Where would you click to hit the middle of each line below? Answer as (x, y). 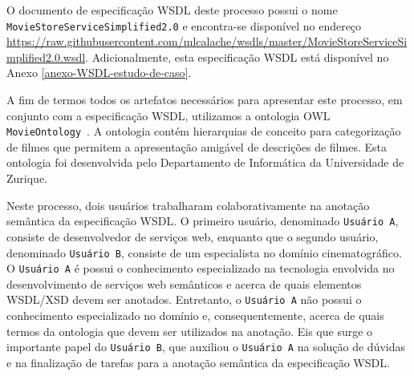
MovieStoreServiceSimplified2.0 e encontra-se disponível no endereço (184, 25)
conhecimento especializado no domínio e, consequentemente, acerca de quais (195, 315)
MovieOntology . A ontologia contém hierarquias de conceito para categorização (204, 131)
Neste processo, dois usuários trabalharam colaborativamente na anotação (188, 205)
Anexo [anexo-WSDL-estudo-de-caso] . (99, 73)
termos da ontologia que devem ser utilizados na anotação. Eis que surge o (190, 331)
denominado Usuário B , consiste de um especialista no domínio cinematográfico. (204, 252)
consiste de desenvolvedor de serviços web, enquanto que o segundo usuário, (193, 236)
